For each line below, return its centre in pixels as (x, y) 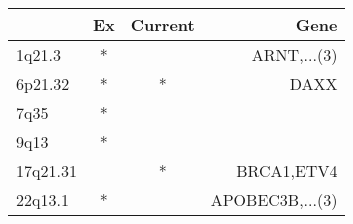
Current (162, 24)
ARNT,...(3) (294, 54)
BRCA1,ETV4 (287, 170)
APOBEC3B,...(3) (274, 199)
